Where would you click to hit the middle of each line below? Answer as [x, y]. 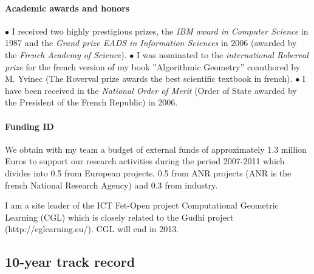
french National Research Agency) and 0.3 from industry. [111, 185]
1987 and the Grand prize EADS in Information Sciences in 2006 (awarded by [151, 43]
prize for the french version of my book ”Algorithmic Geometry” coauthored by [153, 66]
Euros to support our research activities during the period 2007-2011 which [145, 161]
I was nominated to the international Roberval [222, 54]
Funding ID [29, 126]
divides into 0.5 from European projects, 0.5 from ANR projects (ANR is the [148, 172]
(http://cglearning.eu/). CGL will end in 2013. [92, 229]
